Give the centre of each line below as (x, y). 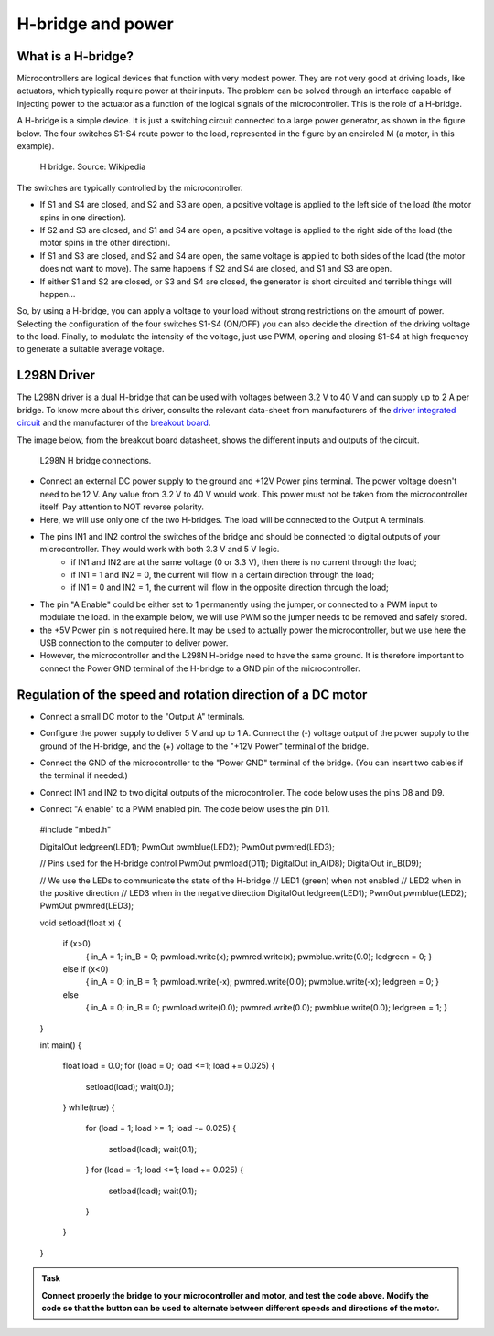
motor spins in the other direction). (105, 243)
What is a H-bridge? (75, 56)
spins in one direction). (83, 217)
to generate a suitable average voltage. (91, 349)
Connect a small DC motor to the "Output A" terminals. (142, 716)
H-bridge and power (95, 24)
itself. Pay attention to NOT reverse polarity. (122, 507)
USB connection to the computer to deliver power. (134, 643)
